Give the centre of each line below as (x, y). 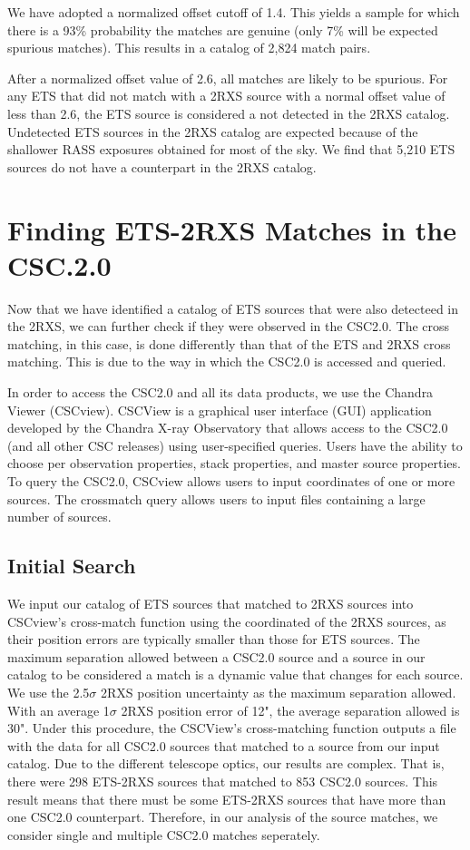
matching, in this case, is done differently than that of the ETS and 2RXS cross (229, 343)
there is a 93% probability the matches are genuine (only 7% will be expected (223, 29)
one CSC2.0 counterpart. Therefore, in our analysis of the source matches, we (223, 817)
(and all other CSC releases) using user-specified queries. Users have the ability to (235, 445)
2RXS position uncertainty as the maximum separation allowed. (278, 692)
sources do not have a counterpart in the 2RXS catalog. (162, 166)
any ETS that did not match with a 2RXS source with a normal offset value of (226, 96)
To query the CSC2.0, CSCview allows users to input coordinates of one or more (231, 481)
